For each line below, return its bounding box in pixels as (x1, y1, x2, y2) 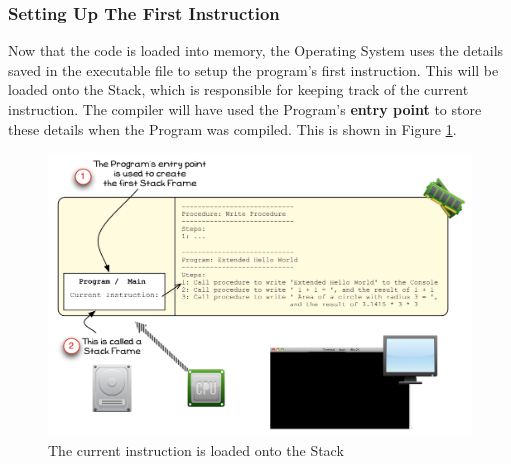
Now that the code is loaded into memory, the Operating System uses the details (8, 40, 504, 61)
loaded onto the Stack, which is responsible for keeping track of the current (8, 79, 469, 100)
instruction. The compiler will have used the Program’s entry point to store (8, 99, 482, 119)
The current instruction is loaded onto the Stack (48, 439, 344, 460)
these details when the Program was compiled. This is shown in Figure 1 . (8, 118, 457, 139)
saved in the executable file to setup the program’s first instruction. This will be (8, 59, 499, 80)
